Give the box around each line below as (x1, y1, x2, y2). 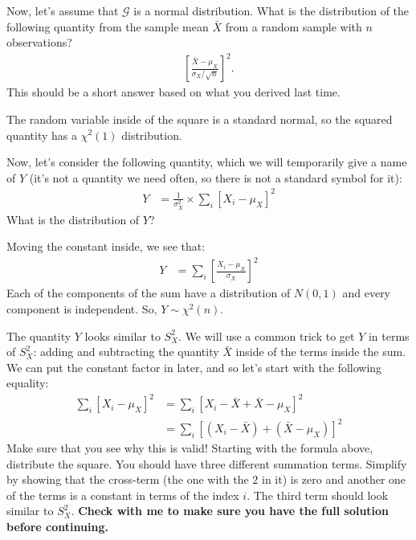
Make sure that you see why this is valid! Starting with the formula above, (6, 440, 373, 456)
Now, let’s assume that (6, 2, 119, 18)
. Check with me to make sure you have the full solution (71, 502, 389, 519)
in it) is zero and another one (262, 471, 406, 488)
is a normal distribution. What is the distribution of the (133, 2, 410, 18)
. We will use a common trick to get (178, 327, 355, 344)
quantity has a (6, 126, 77, 143)
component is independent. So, (6, 301, 157, 317)
